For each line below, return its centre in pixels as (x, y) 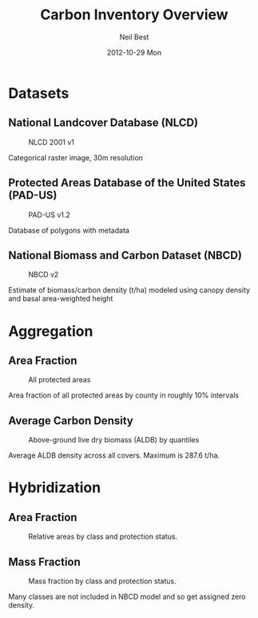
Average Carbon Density (71, 420)
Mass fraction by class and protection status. (103, 581)
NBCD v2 (44, 275)
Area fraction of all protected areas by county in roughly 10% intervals (124, 395)
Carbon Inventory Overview (134, 15)
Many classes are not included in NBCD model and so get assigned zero (127, 596)
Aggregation (51, 331)
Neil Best (134, 37)
